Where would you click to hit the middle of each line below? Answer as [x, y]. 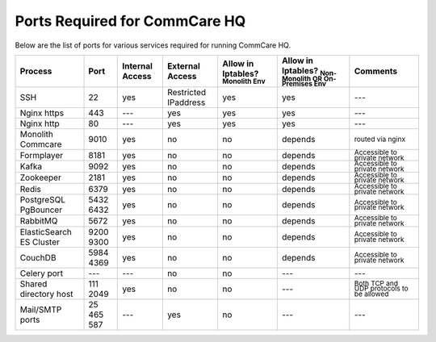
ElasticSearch [46, 231]
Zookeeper [41, 177]
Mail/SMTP [41, 309]
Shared [34, 284]
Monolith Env [244, 81]
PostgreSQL [43, 200]
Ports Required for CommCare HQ [130, 21]
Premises [297, 84]
